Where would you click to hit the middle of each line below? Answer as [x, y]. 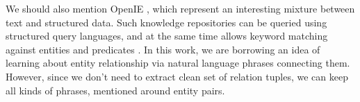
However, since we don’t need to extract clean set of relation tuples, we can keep [177, 76]
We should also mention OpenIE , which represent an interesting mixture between [180, 8]
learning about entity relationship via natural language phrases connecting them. [178, 63]
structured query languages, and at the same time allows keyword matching [167, 36]
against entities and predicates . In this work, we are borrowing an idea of [163, 49]
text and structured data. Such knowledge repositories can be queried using [166, 22]
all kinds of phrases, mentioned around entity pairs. [115, 90]
